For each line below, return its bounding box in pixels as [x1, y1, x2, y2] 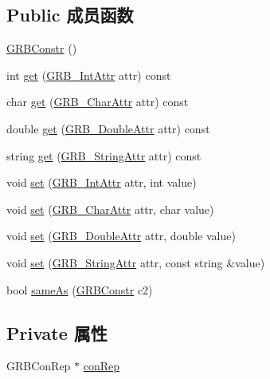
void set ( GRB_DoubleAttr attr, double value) [6, 227, 236, 244]
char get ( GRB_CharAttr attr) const [6, 93, 189, 110]
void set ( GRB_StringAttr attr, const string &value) [6, 254, 265, 270]
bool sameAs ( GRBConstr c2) [6, 281, 153, 298]
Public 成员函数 [6, 2, 134, 27]
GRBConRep [6, 357, 71, 374]
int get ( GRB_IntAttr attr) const [6, 66, 171, 83]
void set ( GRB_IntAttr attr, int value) [6, 174, 197, 191]
